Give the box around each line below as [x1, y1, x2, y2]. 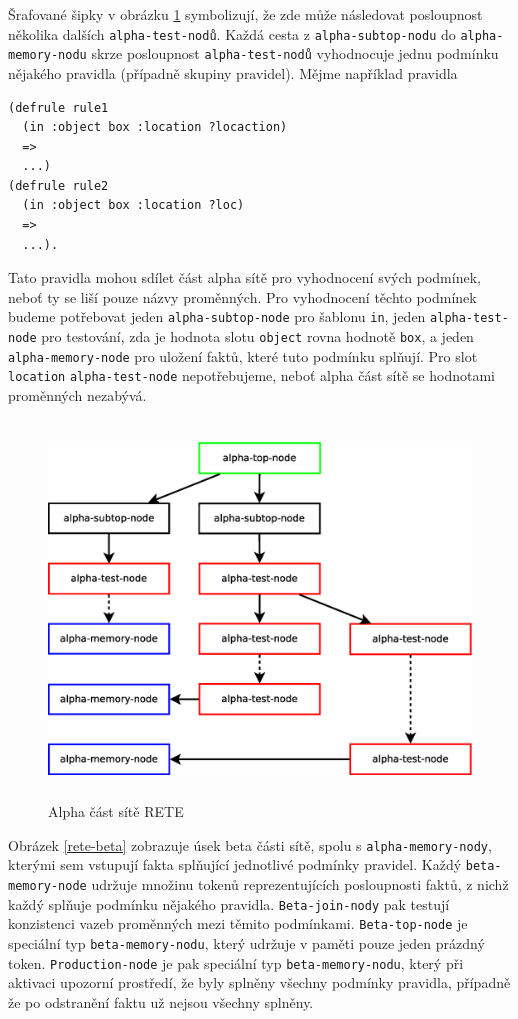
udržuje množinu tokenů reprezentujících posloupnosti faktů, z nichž [91, 874, 509, 895]
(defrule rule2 [8, 178, 109, 193]
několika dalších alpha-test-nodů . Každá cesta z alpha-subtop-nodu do [8, 23, 456, 44]
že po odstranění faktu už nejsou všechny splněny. [8, 991, 314, 1012]
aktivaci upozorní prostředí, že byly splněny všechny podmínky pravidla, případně [8, 972, 511, 993]
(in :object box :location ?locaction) [22, 120, 288, 135]
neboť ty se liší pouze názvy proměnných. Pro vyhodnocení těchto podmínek [8, 286, 477, 307]
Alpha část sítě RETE [48, 801, 184, 822]
